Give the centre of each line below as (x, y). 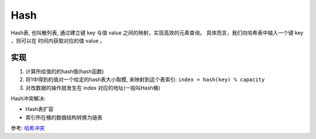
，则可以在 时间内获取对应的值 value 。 (58, 40)
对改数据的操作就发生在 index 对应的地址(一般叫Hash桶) (93, 88)
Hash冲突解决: (28, 99)
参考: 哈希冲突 (28, 128)
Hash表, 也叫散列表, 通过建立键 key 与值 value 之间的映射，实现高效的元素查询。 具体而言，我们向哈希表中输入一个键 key (157, 33)
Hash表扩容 (39, 109)
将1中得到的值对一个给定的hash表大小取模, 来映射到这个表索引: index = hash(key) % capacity (145, 79)
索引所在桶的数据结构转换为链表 (64, 117)
